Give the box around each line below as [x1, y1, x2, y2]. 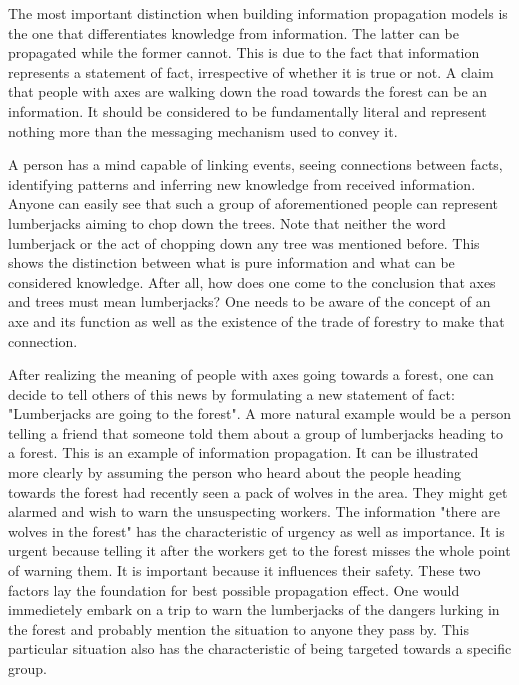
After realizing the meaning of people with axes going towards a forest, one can [8, 364, 494, 385]
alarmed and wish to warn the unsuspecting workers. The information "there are [8, 501, 500, 522]
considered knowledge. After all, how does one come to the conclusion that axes [8, 271, 496, 292]
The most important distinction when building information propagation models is [8, 3, 508, 23]
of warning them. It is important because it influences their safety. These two [8, 560, 481, 581]
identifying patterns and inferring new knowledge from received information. [8, 173, 476, 194]
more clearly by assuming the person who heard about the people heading [8, 462, 462, 483]
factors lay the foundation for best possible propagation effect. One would [8, 579, 460, 600]
